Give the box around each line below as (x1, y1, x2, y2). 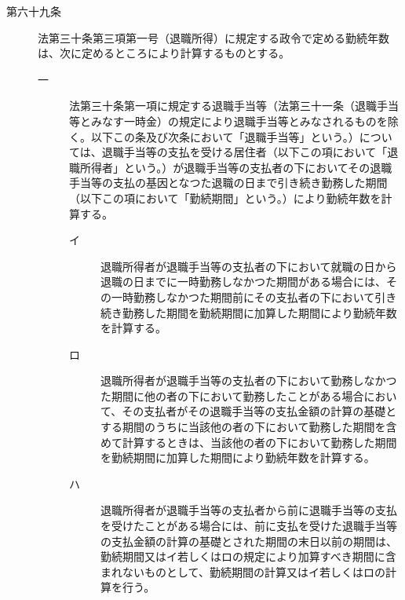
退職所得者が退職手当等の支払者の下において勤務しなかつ (100, 372, 397, 389)
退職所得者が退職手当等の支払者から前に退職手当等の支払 (100, 502, 397, 518)
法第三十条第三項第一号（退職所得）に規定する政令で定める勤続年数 (38, 29, 389, 46)
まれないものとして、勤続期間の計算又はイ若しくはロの (100, 563, 385, 580)
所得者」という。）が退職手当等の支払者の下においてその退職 (79, 159, 392, 175)
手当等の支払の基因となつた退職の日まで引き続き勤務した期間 (69, 174, 388, 191)
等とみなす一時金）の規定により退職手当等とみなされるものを (69, 112, 388, 129)
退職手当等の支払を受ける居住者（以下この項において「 (101, 144, 388, 160)
